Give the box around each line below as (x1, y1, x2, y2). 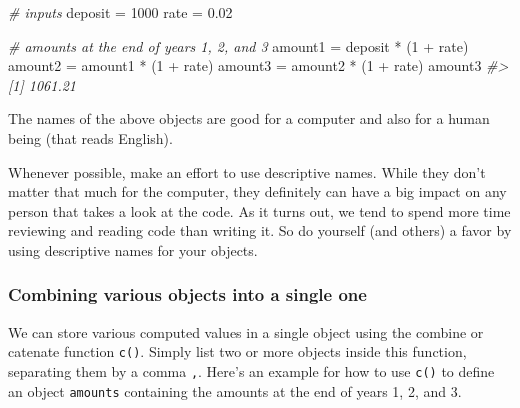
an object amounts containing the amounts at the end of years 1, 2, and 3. (8, 380, 462, 401)
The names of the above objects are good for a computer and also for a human (8, 108, 490, 129)
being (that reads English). (8, 127, 173, 148)
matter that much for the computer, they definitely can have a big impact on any (8, 181, 507, 202)
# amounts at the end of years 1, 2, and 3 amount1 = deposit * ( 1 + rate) (8, 35, 469, 56)
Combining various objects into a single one (8, 282, 367, 307)
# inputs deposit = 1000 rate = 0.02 (8, 2, 233, 22)
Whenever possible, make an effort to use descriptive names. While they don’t (8, 161, 486, 182)
